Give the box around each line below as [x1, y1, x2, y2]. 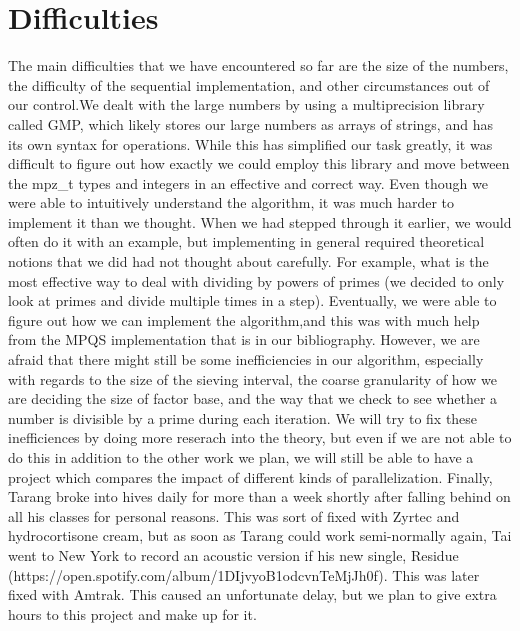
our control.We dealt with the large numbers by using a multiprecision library [8, 94, 485, 115]
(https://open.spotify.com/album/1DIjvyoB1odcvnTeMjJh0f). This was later [8, 564, 480, 585]
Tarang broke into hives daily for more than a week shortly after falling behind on [8, 486, 511, 507]
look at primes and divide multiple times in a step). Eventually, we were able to [8, 290, 497, 311]
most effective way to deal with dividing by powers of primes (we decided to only [8, 270, 505, 291]
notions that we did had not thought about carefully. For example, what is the [8, 251, 489, 272]
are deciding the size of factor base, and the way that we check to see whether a [8, 388, 498, 409]
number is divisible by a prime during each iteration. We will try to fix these [8, 407, 478, 428]
